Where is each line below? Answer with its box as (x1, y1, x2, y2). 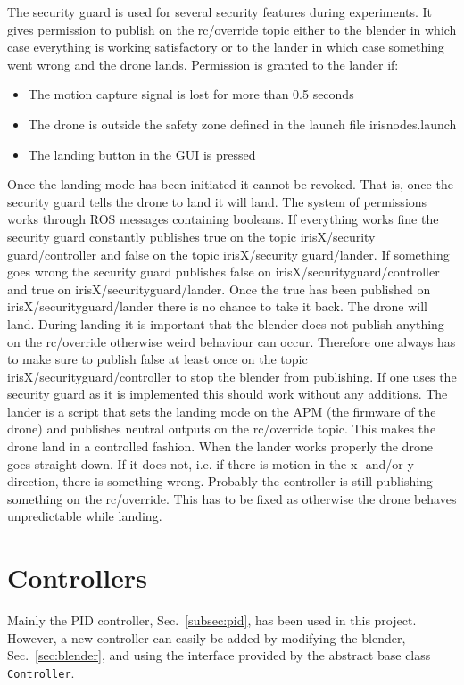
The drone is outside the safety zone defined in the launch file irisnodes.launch (28, 114, 457, 133)
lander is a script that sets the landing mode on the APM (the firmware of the (7, 401, 436, 420)
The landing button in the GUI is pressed (28, 144, 256, 163)
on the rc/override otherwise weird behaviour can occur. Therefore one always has (7, 332, 456, 351)
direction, (7, 472, 59, 491)
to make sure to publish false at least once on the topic (7, 350, 308, 368)
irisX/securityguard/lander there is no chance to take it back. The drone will (7, 297, 428, 316)
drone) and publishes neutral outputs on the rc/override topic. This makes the (7, 419, 436, 438)
